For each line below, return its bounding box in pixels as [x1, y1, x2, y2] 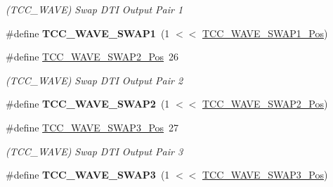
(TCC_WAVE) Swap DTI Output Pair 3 [6, 143, 183, 158]
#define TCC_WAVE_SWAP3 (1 [6, 167, 170, 182]
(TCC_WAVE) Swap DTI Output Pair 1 [6, 2, 183, 16]
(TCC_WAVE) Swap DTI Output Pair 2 [6, 72, 183, 87]
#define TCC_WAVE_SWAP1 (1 [6, 25, 170, 40]
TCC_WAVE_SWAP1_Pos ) [202, 25, 328, 40]
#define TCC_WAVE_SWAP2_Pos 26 [6, 49, 179, 64]
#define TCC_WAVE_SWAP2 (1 [6, 96, 170, 111]
